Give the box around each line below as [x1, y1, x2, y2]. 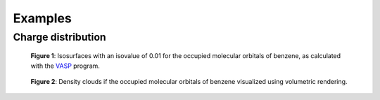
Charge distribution [13, 31, 107, 43]
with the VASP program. [30, 62, 100, 70]
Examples [13, 10, 72, 26]
